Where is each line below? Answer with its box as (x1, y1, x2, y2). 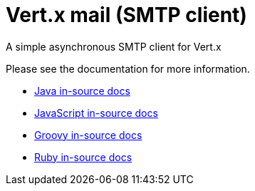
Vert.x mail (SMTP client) (6, 3, 247, 27)
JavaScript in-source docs (34, 106, 158, 119)
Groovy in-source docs (34, 128, 142, 141)
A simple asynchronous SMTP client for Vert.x (6, 40, 222, 53)
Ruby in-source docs (34, 150, 132, 163)
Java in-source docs (34, 84, 130, 97)
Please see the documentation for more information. (6, 62, 250, 75)
